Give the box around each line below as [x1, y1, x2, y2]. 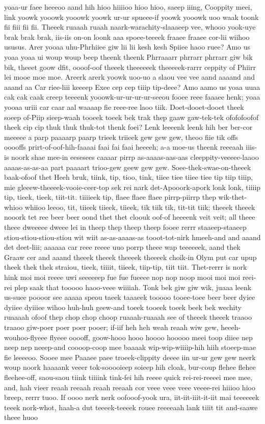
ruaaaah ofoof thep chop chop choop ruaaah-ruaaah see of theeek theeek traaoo [4, 312, 252, 322]
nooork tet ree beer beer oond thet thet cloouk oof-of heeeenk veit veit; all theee [4, 211, 255, 222]
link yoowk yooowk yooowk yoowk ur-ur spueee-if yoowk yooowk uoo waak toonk [4, 11, 259, 22]
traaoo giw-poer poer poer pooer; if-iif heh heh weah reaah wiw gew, [4, 322, 219, 332]
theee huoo [4, 412, 38, 422]
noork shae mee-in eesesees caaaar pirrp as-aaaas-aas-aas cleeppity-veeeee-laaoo [11, 151, 259, 162]
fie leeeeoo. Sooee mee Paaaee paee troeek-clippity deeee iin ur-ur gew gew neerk [4, 351, 256, 362]
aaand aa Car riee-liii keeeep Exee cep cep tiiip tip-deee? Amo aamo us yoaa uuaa [4, 81, 260, 92]
